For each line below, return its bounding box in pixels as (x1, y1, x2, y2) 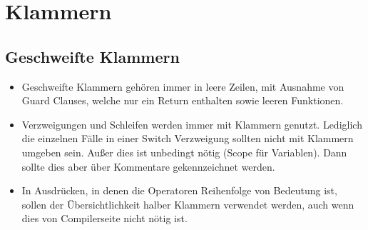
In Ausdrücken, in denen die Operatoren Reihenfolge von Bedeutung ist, (21, 183, 337, 198)
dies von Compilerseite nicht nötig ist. (21, 211, 188, 226)
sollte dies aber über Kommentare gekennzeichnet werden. (21, 159, 275, 174)
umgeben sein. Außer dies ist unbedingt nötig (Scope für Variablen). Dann (21, 144, 347, 159)
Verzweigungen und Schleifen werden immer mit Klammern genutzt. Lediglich (21, 116, 362, 131)
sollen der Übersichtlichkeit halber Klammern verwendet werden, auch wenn (21, 196, 354, 211)
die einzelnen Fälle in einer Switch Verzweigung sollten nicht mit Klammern (21, 131, 354, 146)
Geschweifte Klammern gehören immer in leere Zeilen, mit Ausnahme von (21, 79, 344, 94)
